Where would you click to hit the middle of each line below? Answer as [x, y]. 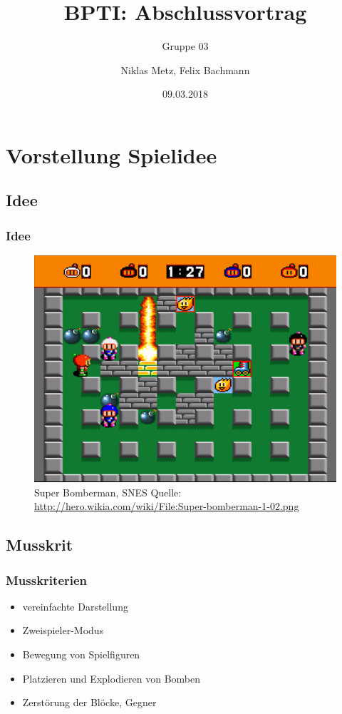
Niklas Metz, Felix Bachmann [185, 70]
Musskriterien [47, 580]
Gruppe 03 [185, 46]
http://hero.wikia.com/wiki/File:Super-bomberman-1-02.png [167, 506]
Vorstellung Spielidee [112, 154]
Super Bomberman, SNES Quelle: [108, 492]
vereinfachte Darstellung [75, 606]
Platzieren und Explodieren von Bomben [111, 678]
